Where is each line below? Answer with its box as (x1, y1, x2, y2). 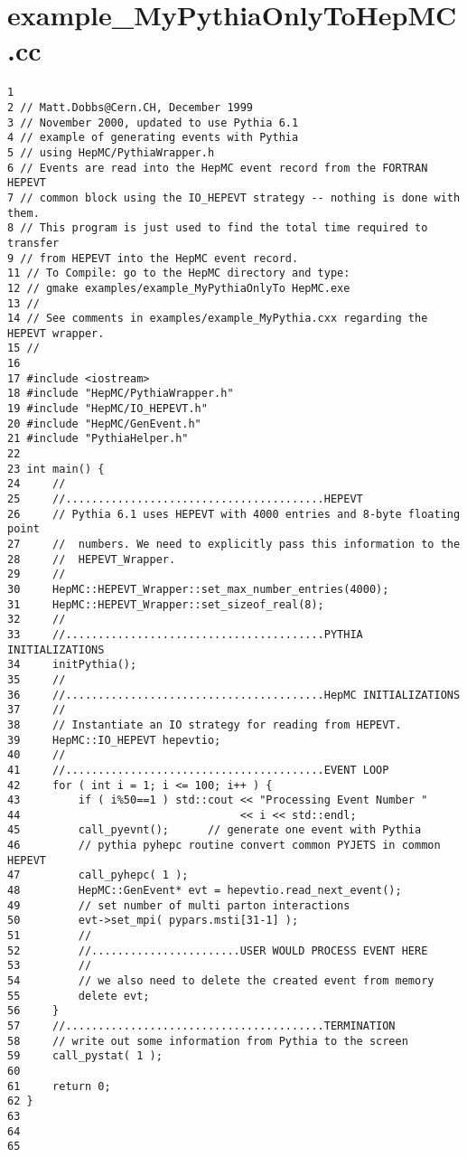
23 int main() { (7, 462, 105, 475)
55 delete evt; (7, 989, 150, 1002)
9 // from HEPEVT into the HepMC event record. (7, 251, 299, 265)
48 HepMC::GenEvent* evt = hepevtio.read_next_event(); (7, 884, 402, 898)
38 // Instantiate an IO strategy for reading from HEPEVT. (7, 718, 402, 731)
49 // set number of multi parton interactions (7, 898, 350, 912)
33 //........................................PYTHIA (7, 627, 363, 641)
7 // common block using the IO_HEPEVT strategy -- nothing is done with (7, 191, 461, 204)
